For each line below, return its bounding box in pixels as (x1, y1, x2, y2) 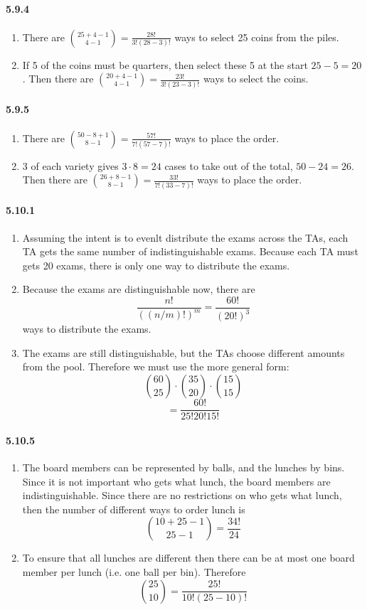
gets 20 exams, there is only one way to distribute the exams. (22, 257, 290, 272)
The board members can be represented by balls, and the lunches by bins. (22, 459, 345, 474)
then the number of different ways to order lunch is (22, 501, 245, 516)
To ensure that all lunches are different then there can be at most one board (22, 550, 355, 565)
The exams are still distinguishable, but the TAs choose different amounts (22, 345, 345, 360)
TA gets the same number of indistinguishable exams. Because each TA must (22, 244, 358, 259)
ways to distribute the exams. (22, 321, 151, 336)
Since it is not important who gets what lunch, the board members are (22, 473, 331, 488)
